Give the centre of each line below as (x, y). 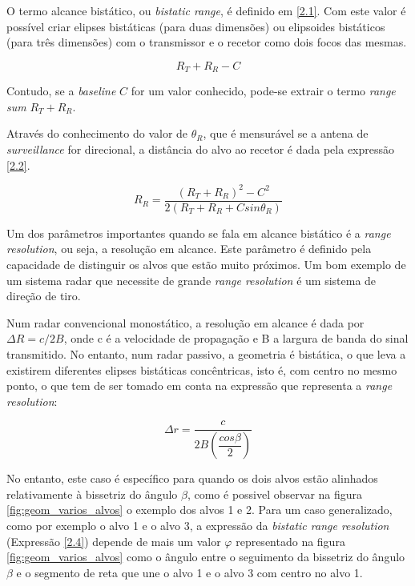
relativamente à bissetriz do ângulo (92, 494)
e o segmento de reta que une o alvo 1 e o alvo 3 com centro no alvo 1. (189, 572)
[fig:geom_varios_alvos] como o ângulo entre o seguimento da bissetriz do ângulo (206, 557)
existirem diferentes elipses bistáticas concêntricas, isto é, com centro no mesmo (202, 369)
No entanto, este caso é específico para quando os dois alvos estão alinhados (192, 478)
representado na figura (290, 541)
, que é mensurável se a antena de (286, 133)
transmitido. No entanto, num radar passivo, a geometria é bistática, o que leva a (206, 353)
